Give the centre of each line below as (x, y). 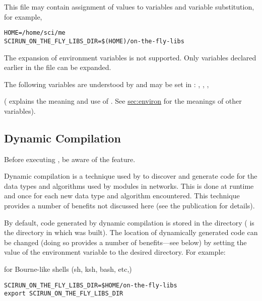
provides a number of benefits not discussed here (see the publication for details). (129, 206)
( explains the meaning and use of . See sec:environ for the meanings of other (123, 101)
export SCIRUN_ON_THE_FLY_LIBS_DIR (64, 294)
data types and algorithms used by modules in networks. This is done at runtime (129, 185)
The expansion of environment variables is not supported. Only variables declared (130, 57)
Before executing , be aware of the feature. (70, 159)
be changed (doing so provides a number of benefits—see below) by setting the (125, 242)
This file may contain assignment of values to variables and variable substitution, (129, 7)
